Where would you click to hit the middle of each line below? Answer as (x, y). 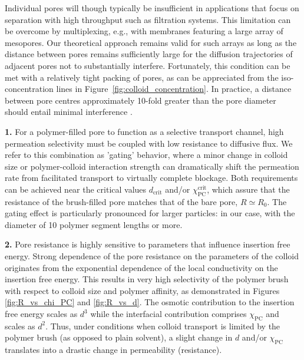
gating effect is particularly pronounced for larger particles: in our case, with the (150, 213)
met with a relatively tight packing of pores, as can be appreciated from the (142, 77)
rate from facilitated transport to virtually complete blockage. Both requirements (151, 178)
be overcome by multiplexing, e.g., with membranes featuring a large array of (144, 31)
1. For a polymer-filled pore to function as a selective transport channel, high (144, 131)
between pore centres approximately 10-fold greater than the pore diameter (141, 100)
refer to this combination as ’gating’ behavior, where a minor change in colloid (146, 155)
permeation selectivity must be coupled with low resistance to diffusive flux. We (149, 143)
